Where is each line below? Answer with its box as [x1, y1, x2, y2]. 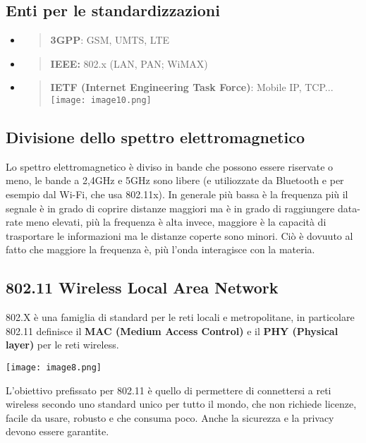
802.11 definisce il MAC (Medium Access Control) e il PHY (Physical [6, 323, 338, 338]
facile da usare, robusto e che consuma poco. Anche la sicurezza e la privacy [6, 410, 334, 425]
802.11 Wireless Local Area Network [6, 277, 279, 298]
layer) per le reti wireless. [6, 337, 119, 352]
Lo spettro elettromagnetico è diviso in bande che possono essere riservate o [6, 159, 334, 174]
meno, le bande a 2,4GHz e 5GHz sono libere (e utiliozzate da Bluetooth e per [6, 173, 344, 188]
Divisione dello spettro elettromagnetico [6, 126, 305, 148]
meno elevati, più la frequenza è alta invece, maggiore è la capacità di [25, 214, 327, 229]
